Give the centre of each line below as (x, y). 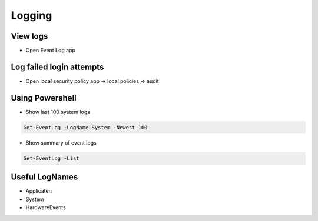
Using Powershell (44, 98)
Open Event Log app (51, 51)
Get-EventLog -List (51, 158)
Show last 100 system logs (58, 112)
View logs (29, 36)
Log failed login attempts (57, 67)
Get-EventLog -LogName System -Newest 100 (85, 127)
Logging (32, 15)
